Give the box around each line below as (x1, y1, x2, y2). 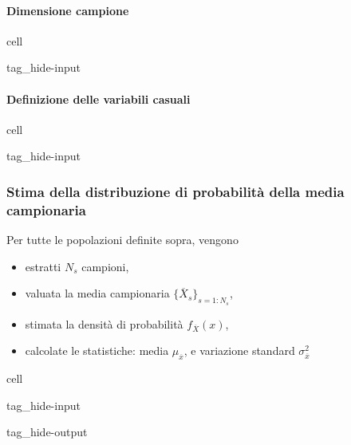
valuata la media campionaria (25, 285, 170, 301)
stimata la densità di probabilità (25, 315, 183, 332)
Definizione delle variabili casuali (6, 90, 191, 107)
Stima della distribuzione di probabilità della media (6, 181, 345, 201)
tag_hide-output (6, 423, 88, 440)
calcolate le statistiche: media (25, 342, 169, 359)
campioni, (81, 258, 129, 274)
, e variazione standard (183, 342, 295, 359)
